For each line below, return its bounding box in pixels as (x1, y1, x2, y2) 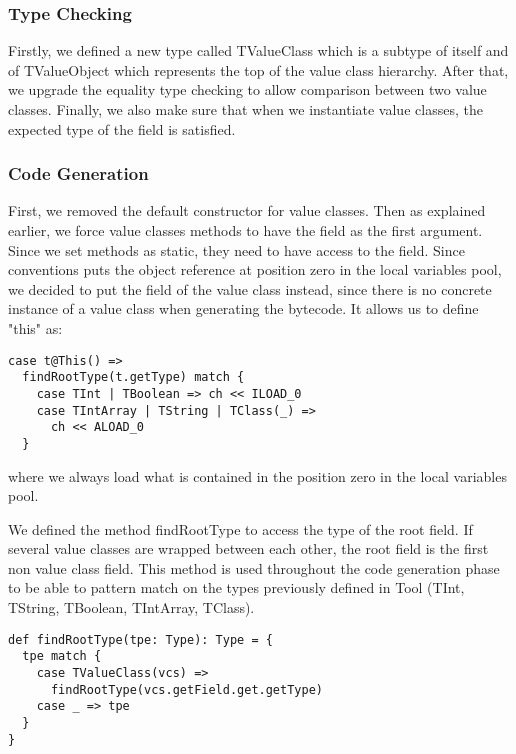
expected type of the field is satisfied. (8, 118, 236, 139)
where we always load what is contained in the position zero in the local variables (8, 465, 507, 486)
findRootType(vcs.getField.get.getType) (50, 682, 323, 697)
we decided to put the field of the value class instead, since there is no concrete (8, 278, 492, 299)
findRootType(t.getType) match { (22, 370, 245, 385)
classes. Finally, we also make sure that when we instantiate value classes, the (8, 99, 483, 119)
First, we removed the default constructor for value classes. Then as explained (8, 200, 486, 221)
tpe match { (22, 649, 102, 664)
